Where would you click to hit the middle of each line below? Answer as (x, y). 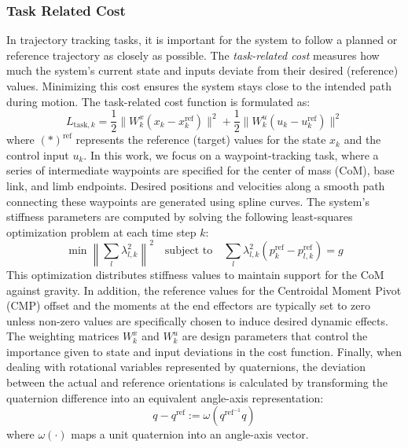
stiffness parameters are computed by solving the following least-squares (180, 217)
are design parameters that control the (275, 336)
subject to (189, 251)
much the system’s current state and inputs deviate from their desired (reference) (202, 70)
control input (38, 154)
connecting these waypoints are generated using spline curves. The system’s (188, 201)
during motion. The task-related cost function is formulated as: (158, 101)
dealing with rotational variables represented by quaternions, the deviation (186, 367)
